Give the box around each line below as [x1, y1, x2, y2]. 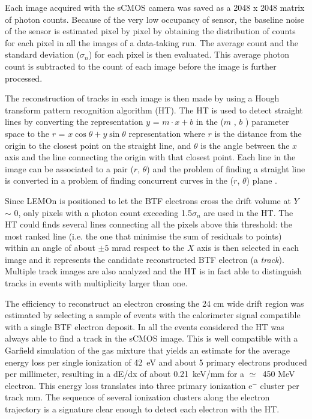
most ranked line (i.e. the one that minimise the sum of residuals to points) [5, 229, 282, 242]
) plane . [246, 174, 277, 187]
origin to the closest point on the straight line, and [5, 139, 191, 151]
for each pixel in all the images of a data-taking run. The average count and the [5, 36, 299, 49]
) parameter [245, 115, 289, 128]
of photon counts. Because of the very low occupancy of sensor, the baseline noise [5, 13, 304, 25]
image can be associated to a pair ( [5, 162, 134, 175]
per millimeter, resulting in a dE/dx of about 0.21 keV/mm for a [5, 367, 245, 380]
